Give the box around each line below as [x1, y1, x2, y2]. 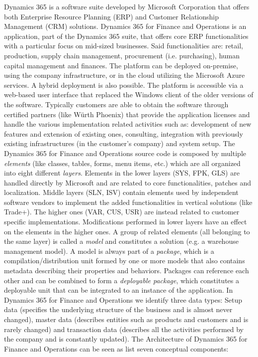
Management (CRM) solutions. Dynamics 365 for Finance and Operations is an [4, 21, 247, 31]
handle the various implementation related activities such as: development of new [4, 119, 252, 129]
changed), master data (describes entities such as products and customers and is [4, 314, 249, 324]
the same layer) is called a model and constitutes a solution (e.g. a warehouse [4, 236, 239, 246]
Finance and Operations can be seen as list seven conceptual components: [4, 343, 229, 354]
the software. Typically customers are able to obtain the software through [4, 99, 229, 109]
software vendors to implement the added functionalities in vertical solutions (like [4, 196, 253, 207]
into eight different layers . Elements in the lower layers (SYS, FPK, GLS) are [4, 168, 240, 178]
